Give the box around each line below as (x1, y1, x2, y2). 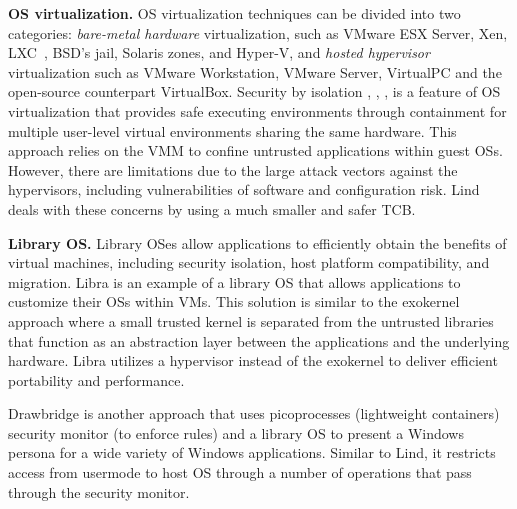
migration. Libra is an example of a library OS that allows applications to (8, 271, 461, 292)
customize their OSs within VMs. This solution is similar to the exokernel (8, 291, 460, 312)
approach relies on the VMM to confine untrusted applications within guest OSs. (8, 140, 503, 161)
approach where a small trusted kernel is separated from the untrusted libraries (8, 310, 494, 331)
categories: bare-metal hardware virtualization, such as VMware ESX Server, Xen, (8, 22, 508, 43)
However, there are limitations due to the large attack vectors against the (8, 159, 458, 180)
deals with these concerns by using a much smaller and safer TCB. (8, 198, 416, 219)
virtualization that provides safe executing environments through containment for (8, 100, 507, 121)
